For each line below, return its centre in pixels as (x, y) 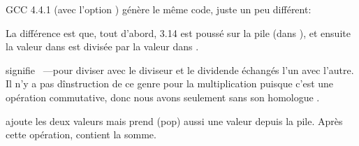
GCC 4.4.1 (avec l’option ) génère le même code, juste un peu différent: (159, 9)
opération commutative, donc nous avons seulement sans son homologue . (163, 97)
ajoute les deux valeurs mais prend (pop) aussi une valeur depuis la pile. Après (174, 121)
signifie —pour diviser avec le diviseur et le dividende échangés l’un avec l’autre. (180, 70)
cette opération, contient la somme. (81, 134)
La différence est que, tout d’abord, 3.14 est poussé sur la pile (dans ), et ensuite (178, 32)
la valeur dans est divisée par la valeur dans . (102, 46)
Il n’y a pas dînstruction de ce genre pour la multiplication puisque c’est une (170, 83)
